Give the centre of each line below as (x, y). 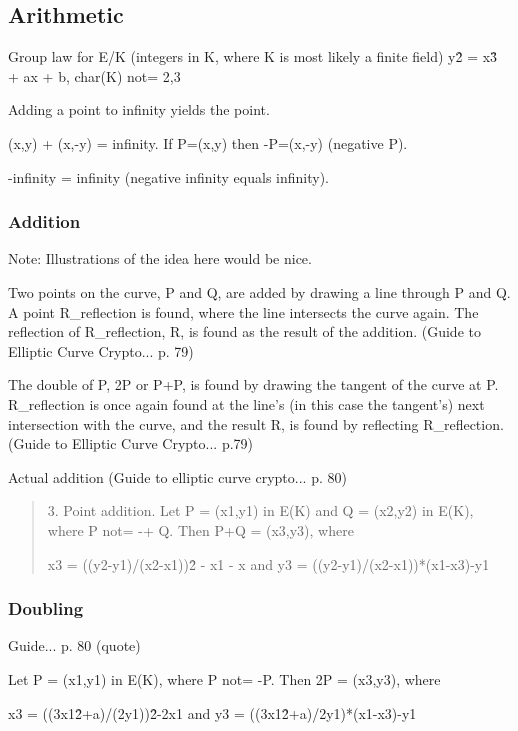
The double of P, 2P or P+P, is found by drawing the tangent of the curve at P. (253, 384)
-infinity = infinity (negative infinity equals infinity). (168, 176)
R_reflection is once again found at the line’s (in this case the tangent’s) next (246, 403)
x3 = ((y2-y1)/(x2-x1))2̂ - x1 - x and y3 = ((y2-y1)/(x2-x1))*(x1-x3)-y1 (268, 563)
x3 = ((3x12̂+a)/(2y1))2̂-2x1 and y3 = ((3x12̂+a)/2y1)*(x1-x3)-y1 (212, 712)
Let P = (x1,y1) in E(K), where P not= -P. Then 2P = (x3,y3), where (224, 678)
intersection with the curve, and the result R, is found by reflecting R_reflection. (256, 423)
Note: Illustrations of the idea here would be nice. (160, 258)
